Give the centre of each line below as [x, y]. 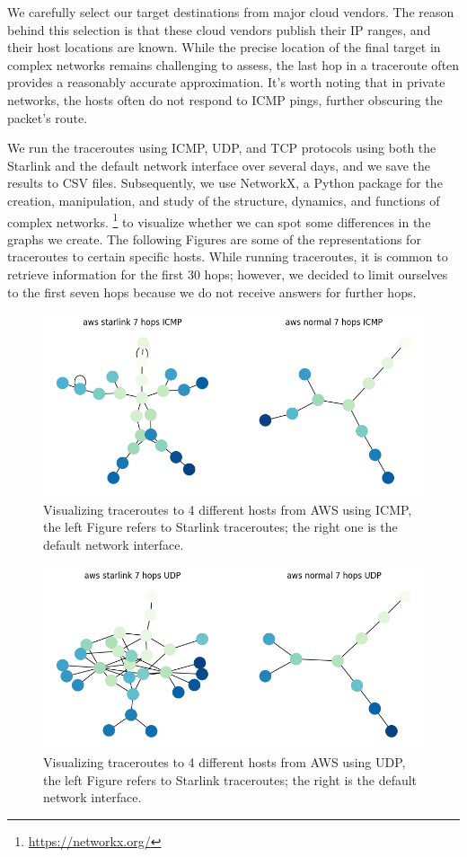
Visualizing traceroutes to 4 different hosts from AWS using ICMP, [228, 509]
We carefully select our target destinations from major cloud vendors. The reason [231, 12]
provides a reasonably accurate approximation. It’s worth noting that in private [226, 82]
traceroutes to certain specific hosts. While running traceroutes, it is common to [228, 256]
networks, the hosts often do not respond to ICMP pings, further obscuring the [225, 99]
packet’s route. [48, 117]
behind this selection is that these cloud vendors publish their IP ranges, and [219, 29]
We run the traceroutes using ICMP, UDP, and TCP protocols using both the [222, 148]
